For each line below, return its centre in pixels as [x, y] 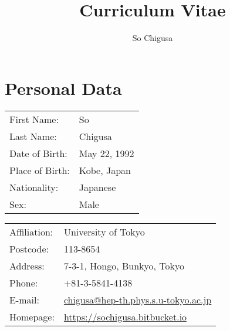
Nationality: [34, 187]
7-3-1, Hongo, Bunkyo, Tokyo [124, 265]
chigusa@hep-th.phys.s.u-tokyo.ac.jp [138, 299]
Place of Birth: [40, 170]
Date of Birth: [38, 153]
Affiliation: [31, 231]
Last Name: [33, 136]
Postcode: [29, 248]
